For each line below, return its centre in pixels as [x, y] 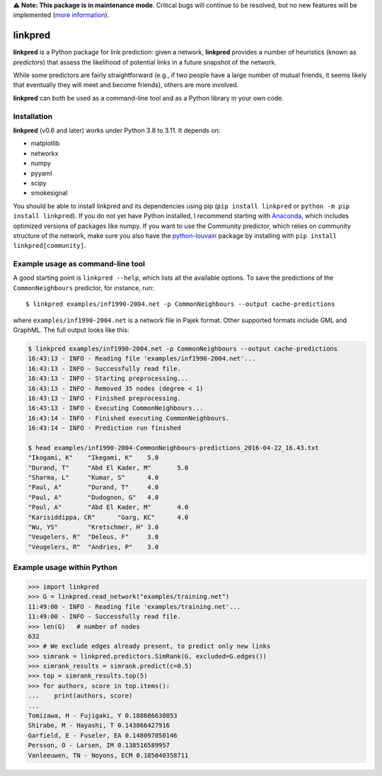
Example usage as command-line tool [79, 264]
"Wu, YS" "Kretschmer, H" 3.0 [93, 527]
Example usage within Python [65, 568]
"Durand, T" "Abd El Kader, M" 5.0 [108, 468]
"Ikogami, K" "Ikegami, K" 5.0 [93, 458]
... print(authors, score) [80, 696]
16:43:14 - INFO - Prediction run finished [105, 428]
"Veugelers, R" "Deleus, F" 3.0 [93, 537]
